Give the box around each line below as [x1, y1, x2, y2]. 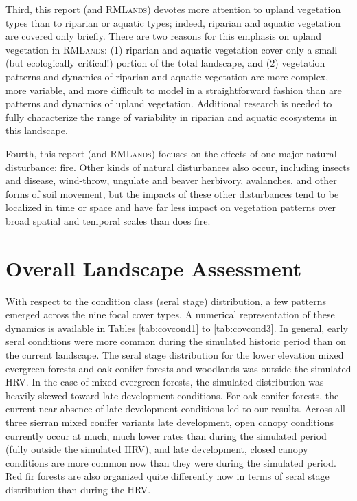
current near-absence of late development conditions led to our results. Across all [5, 401, 345, 416]
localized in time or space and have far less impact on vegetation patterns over [5, 200, 336, 214]
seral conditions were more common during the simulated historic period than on [5, 334, 346, 348]
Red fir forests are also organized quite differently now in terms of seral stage [5, 469, 330, 483]
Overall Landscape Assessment [5, 254, 302, 282]
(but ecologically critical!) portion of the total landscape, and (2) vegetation [5, 56, 325, 70]
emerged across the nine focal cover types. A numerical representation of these [5, 307, 335, 322]
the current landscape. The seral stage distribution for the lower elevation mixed [5, 348, 344, 361]
